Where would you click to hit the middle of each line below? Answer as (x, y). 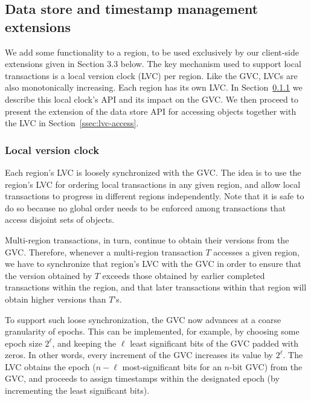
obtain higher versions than (56, 299)
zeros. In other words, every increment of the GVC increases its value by (139, 355)
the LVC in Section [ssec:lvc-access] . (72, 123)
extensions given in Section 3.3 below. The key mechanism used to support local (153, 64)
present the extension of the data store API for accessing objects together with (151, 111)
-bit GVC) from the (266, 366)
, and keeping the (84, 343)
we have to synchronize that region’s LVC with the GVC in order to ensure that (153, 264)
